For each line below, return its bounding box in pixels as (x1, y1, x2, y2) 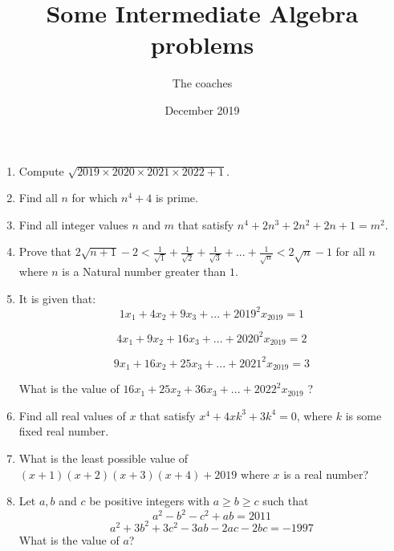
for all (335, 243, 365, 260)
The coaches (172, 75, 233, 91)
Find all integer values (18, 216, 128, 233)
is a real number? (283, 465, 369, 482)
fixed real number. (18, 423, 109, 440)
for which (71, 189, 118, 206)
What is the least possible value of (18, 450, 189, 467)
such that (262, 492, 309, 509)
